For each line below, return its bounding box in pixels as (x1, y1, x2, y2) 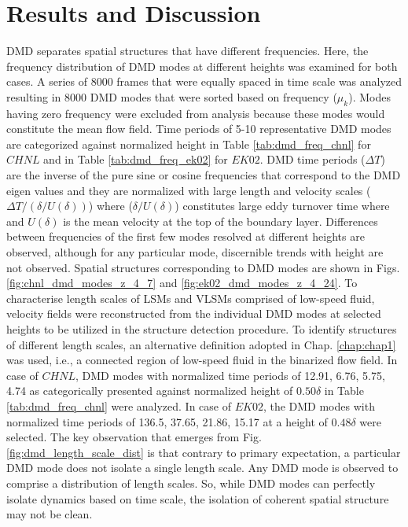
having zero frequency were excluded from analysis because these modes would (6, 105, 385, 121)
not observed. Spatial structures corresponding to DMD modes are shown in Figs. (6, 259, 400, 275)
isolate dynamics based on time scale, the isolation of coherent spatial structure (6, 490, 389, 507)
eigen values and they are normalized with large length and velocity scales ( (6, 182, 371, 198)
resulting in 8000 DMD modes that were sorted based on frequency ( (6, 88, 337, 105)
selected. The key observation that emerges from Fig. (6, 429, 262, 445)
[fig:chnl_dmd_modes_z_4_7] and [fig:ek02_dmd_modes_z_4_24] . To (6, 275, 358, 291)
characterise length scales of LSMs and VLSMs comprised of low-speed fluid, (6, 289, 375, 306)
